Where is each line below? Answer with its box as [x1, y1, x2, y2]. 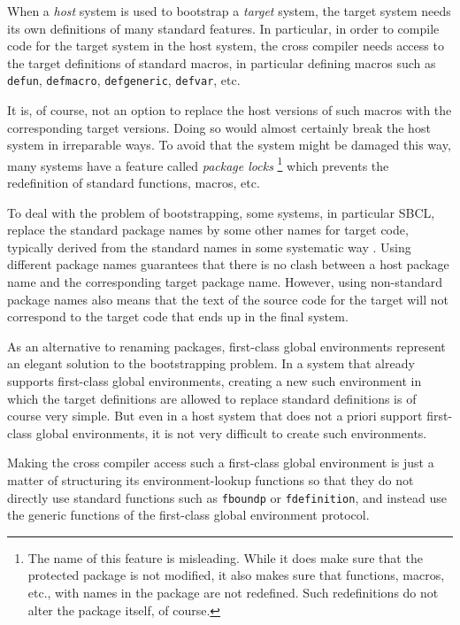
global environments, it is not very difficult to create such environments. [35, 423, 427, 442]
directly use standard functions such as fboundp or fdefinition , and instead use [7, 488, 448, 506]
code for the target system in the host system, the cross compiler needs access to [7, 36, 444, 55]
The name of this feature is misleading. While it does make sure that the [27, 548, 423, 567]
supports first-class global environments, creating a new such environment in [7, 372, 422, 390]
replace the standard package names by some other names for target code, [7, 220, 409, 239]
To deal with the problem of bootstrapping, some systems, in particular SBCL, [7, 203, 435, 221]
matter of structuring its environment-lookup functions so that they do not [7, 470, 414, 489]
